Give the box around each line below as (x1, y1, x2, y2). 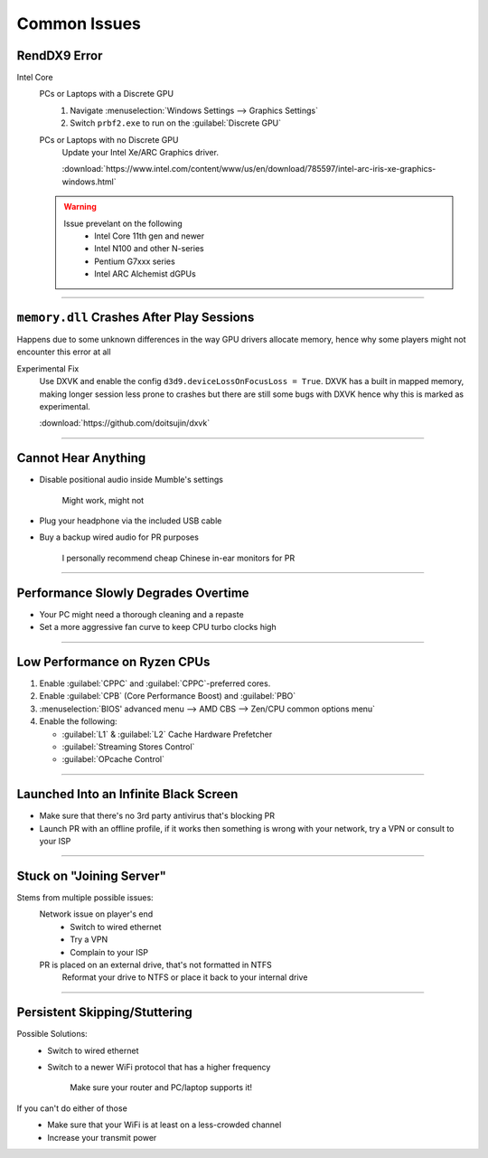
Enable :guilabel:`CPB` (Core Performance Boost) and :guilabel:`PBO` (39, 691, 296, 701)
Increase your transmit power (47, 1132, 157, 1143)
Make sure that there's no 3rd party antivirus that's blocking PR (39, 810, 276, 822)
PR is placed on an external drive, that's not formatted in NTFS (39, 959, 273, 970)
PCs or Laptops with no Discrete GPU (39, 134, 179, 145)
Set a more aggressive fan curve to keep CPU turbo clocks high (39, 622, 277, 633)
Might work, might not (61, 494, 145, 505)
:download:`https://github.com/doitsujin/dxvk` (39, 418, 211, 428)
